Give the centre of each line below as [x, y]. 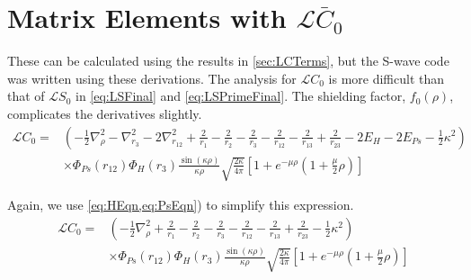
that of [26, 96]
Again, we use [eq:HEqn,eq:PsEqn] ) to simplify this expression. [181, 205]
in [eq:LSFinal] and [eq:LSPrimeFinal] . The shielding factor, [241, 96]
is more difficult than [387, 78]
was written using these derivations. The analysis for [152, 78]
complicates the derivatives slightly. [105, 113]
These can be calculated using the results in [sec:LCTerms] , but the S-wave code [228, 61]
